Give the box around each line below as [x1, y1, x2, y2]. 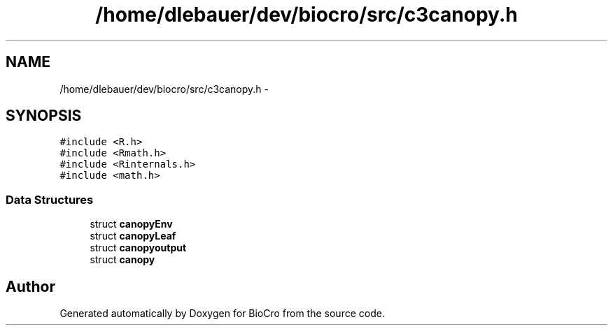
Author [6, 277, 55, 295]
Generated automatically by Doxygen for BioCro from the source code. [59, 307, 385, 320]
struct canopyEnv [90, 218, 173, 230]
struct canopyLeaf [90, 230, 176, 242]
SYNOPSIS [6, 107, 82, 125]
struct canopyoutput [90, 242, 187, 254]
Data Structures [6, 192, 94, 207]
